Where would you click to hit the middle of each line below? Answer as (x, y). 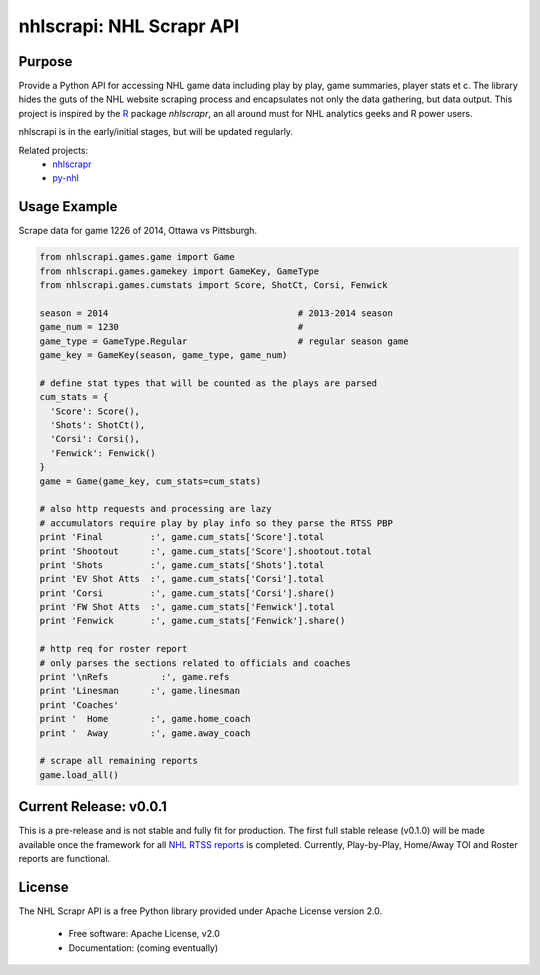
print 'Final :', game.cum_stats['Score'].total (182, 537)
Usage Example (68, 206)
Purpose (45, 61)
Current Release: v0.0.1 (92, 806)
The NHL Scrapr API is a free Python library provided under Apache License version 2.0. (200, 911)
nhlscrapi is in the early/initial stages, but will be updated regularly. (156, 132)
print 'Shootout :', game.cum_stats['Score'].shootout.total (205, 551)
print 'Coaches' (79, 704)
